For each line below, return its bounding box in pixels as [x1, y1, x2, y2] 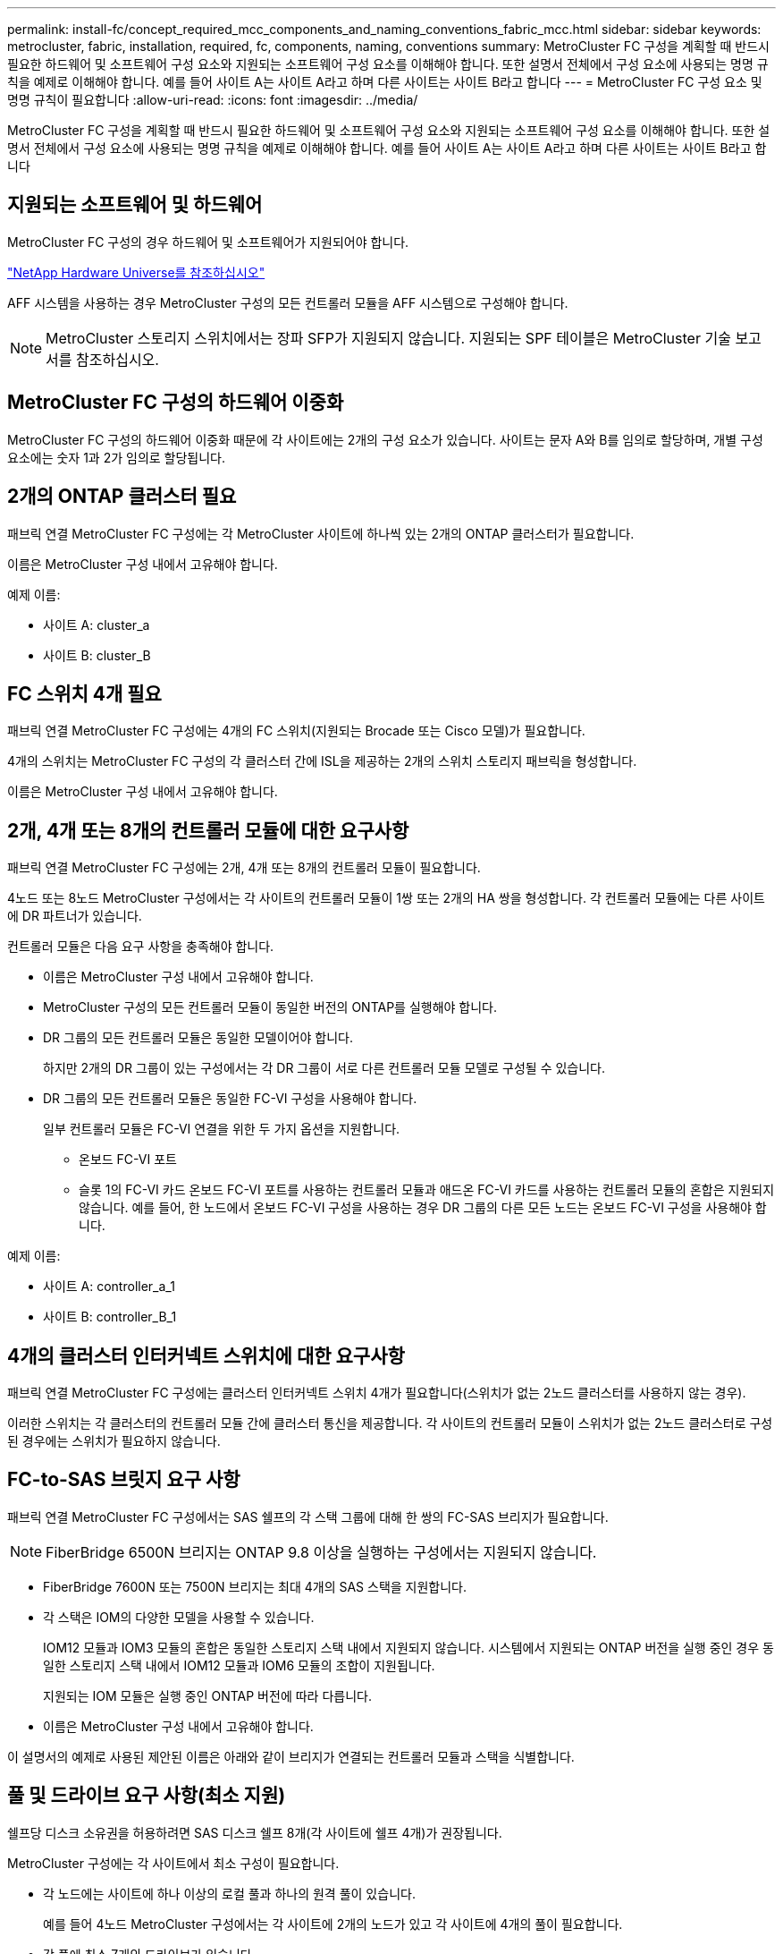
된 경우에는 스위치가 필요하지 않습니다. [7, 1433, 221, 1449]
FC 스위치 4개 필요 [7, 682, 162, 705]
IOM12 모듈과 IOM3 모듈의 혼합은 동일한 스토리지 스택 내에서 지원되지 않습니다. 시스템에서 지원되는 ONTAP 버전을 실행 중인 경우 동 [43, 1639, 774, 1655]
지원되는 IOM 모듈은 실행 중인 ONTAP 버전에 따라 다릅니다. [43, 1687, 372, 1703]
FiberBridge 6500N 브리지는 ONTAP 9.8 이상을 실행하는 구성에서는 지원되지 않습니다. [46, 1542, 597, 1561]
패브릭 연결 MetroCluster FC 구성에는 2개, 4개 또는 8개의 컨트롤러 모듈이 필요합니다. [7, 860, 481, 876]
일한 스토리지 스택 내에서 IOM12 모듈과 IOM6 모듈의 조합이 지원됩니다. [43, 1657, 435, 1673]
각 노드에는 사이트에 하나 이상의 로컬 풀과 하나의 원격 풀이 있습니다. [43, 1885, 416, 1901]
